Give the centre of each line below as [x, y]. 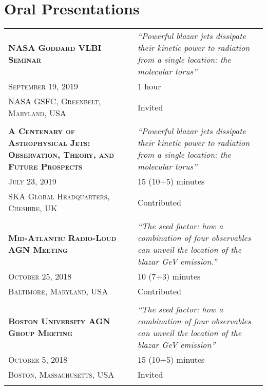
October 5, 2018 [38, 360]
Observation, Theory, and [61, 155]
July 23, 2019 [32, 181]
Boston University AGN [59, 321]
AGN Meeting [38, 250]
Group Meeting [41, 333]
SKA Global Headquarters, [59, 196]
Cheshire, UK [33, 208]
